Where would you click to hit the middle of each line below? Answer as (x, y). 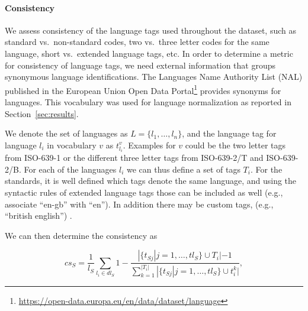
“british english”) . (38, 216)
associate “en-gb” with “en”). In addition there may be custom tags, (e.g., (139, 204)
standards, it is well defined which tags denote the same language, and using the (151, 181)
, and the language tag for (229, 133)
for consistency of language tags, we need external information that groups (140, 65)
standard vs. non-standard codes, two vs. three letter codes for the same (137, 42)
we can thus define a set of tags (184, 169)
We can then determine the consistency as (81, 235)
